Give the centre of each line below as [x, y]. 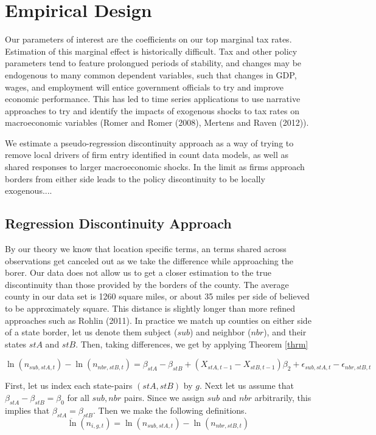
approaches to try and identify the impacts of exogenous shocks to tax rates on [152, 110]
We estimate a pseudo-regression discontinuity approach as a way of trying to [149, 142]
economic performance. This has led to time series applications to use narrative [153, 99]
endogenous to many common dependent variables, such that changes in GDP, [151, 74]
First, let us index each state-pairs [69, 385]
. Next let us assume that [246, 385]
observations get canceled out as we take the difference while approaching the [149, 260]
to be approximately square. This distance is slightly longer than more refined [150, 308]
